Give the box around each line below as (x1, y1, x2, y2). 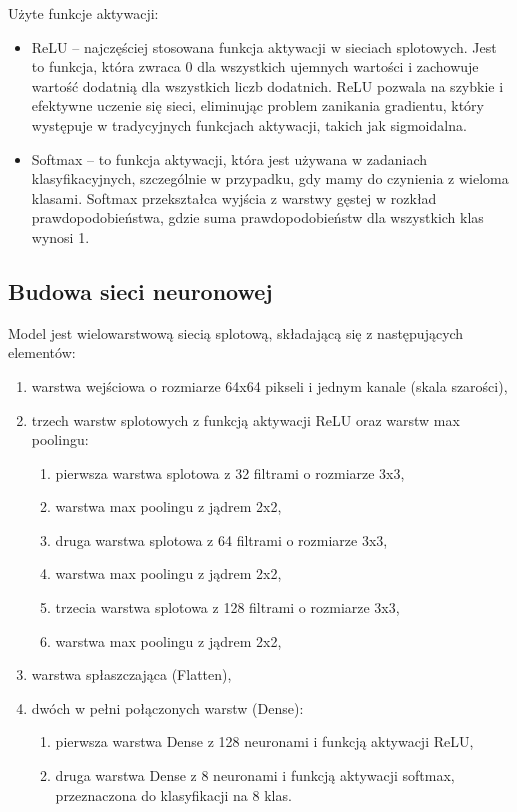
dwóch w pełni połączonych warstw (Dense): (31, 697, 304, 718)
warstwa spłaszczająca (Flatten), (31, 664, 232, 685)
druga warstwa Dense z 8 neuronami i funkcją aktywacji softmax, (55, 765, 455, 786)
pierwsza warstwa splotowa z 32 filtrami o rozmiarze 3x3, (55, 462, 405, 483)
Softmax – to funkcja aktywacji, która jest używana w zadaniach (31, 148, 428, 169)
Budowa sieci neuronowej (8, 275, 273, 306)
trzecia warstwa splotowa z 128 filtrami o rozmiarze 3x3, (55, 597, 400, 618)
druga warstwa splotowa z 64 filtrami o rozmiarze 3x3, (55, 529, 388, 550)
